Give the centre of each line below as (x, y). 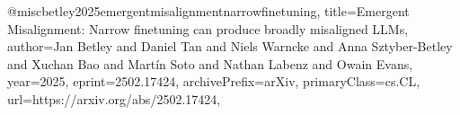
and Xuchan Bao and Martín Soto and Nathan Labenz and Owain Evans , (210, 63)
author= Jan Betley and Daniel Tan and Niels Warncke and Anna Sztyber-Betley (230, 46)
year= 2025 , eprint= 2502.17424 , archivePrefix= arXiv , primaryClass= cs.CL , (214, 81)
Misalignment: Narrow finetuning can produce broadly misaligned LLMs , (208, 28)
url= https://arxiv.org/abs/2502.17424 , (114, 98)
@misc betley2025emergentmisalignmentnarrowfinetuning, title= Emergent (208, 11)
